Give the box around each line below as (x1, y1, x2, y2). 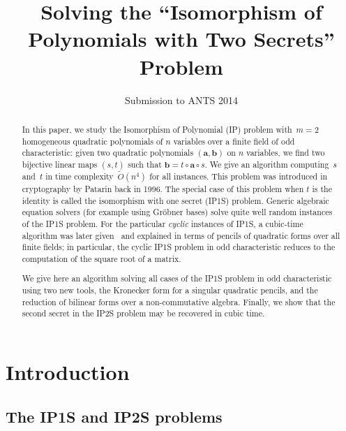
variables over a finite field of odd (173, 135, 295, 147)
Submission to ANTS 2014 (125, 92, 238, 107)
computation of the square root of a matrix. (22, 252, 181, 264)
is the (312, 182, 332, 194)
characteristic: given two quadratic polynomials (22, 147, 194, 159)
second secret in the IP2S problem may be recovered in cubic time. (22, 307, 265, 319)
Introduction (6, 358, 130, 386)
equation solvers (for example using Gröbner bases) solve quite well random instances (22, 206, 333, 218)
